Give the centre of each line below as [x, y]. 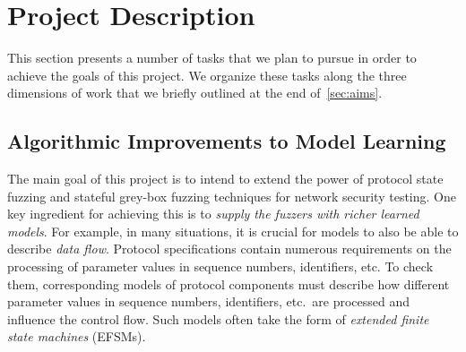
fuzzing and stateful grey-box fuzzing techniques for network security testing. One [232, 196]
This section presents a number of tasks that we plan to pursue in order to [212, 58]
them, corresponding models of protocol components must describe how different [229, 283]
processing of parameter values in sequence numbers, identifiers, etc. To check [220, 266]
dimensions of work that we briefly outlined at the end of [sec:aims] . [195, 93]
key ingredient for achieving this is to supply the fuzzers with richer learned [213, 214]
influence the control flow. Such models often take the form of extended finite [218, 318]
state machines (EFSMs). [77, 336]
